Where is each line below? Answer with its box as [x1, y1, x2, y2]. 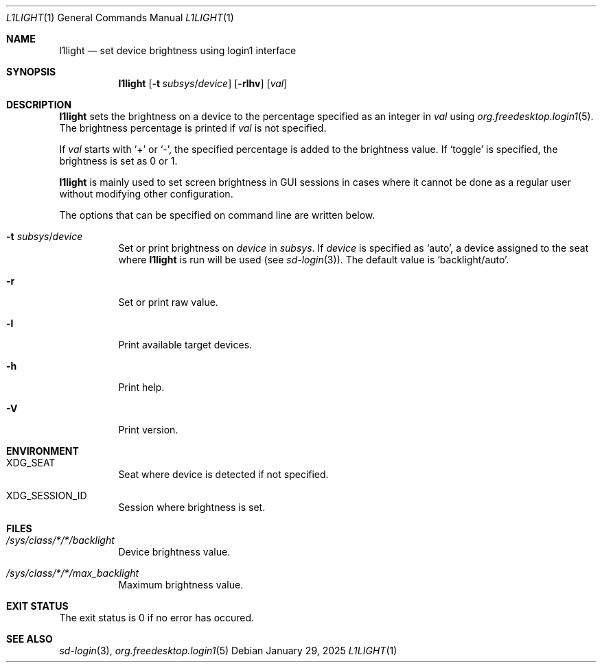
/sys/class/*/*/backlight [6, 534, 115, 546]
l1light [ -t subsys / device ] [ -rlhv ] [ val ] [118, 77, 288, 89]
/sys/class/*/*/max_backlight [6, 567, 139, 579]
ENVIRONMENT [6, 445, 79, 457]
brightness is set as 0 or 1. [59, 155, 178, 167]
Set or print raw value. [118, 296, 218, 308]
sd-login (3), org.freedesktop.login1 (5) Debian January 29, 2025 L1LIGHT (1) [59, 645, 397, 656]
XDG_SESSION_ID [6, 490, 87, 501]
